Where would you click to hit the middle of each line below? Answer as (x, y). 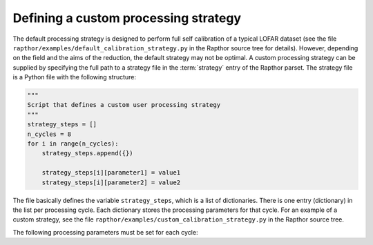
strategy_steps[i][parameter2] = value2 (111, 182)
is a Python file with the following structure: (74, 77)
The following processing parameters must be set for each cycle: (105, 232)
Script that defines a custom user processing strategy (124, 105)
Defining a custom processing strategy (127, 18)
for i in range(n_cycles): (73, 144)
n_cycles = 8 (49, 134)
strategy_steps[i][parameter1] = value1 (111, 173)
